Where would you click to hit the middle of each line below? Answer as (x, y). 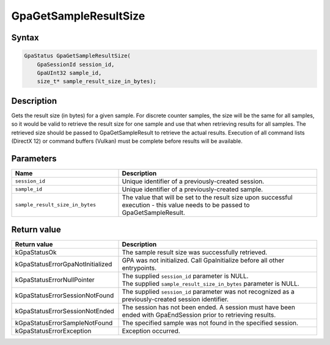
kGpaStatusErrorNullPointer (55, 280)
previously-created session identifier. (175, 299)
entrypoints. (139, 268)
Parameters (34, 158)
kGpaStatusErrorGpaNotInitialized (64, 264)
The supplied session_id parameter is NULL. (185, 276)
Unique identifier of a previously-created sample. (193, 189)
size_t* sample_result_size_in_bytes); (97, 82)
